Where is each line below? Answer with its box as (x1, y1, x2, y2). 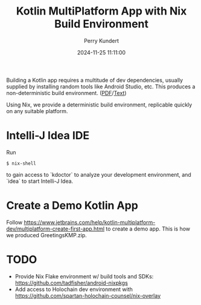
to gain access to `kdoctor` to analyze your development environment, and (6, 171, 191, 178)
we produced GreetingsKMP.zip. (6, 231, 88, 238)
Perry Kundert (83, 37, 120, 44)
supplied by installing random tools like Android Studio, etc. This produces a (6, 83, 196, 90)
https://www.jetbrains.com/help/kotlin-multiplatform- (24, 218, 156, 226)
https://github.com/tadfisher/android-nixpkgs (14, 279, 128, 286)
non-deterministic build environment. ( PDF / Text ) (6, 89, 127, 96)
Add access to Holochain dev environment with (14, 286, 133, 293)
